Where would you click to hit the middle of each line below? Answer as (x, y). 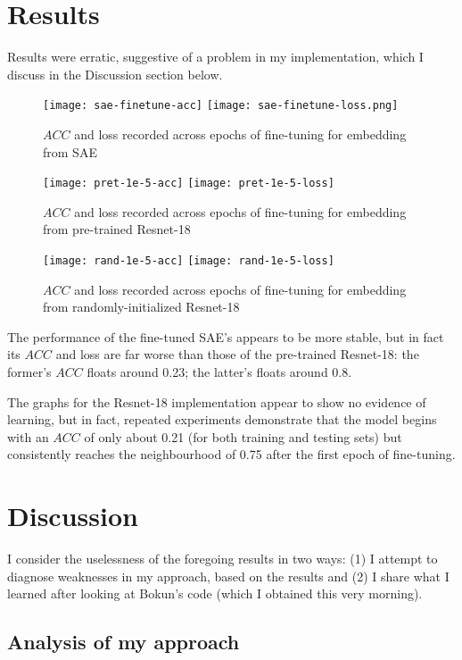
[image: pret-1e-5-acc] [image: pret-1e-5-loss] (189, 184)
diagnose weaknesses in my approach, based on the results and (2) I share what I (228, 576)
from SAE (70, 151)
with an (28, 436)
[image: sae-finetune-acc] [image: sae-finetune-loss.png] (221, 106)
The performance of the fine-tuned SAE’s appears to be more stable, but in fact (226, 336)
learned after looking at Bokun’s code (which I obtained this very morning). (215, 593)
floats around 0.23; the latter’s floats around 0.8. (219, 372)
